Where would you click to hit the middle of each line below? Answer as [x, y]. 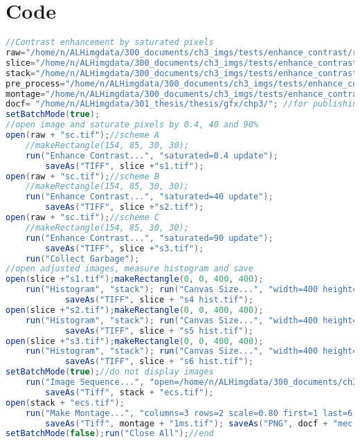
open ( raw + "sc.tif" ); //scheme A [82, 135]
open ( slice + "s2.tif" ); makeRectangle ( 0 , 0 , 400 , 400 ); [135, 310]
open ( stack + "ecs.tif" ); [65, 403]
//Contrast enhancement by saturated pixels [110, 43]
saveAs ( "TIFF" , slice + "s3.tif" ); [125, 248]
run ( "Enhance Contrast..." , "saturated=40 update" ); [149, 197]
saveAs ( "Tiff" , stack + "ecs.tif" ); [129, 392]
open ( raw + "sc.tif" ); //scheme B [82, 176]
